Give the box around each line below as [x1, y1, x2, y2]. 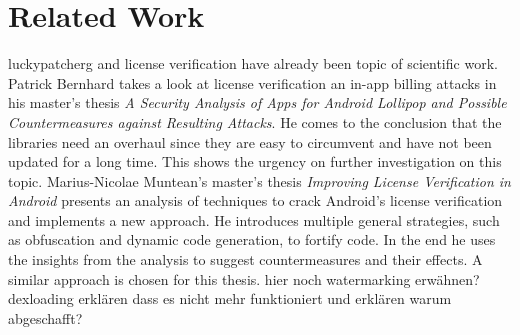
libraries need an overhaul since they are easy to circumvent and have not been [8, 131, 492, 152]
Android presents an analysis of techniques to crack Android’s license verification [8, 190, 503, 211]
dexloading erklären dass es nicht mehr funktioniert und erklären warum [8, 288, 452, 309]
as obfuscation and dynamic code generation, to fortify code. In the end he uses [8, 229, 496, 250]
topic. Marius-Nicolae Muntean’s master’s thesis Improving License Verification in [8, 170, 511, 191]
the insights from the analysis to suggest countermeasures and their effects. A [8, 249, 483, 270]
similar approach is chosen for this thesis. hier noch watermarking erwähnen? [8, 268, 480, 289]
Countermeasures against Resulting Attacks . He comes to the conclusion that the [8, 111, 502, 132]
